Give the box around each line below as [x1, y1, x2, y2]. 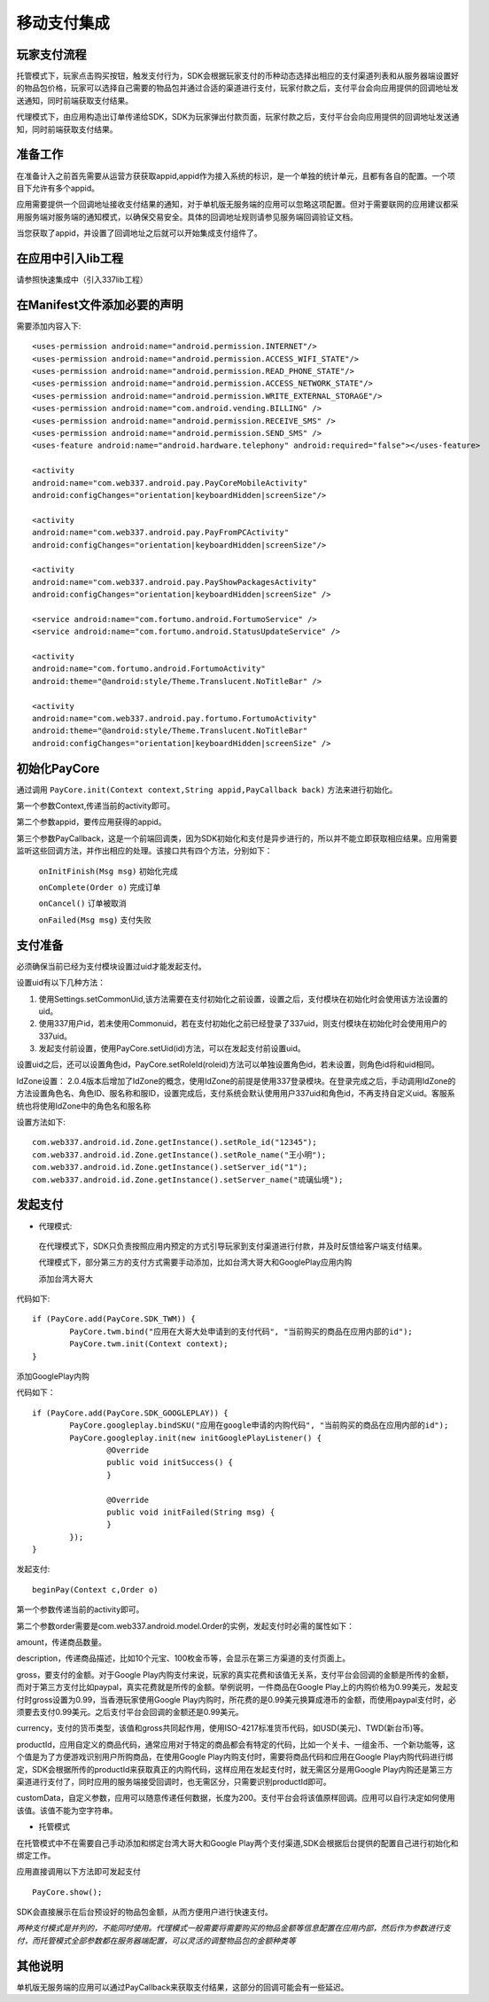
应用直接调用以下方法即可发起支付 [16, 1866, 141, 1877]
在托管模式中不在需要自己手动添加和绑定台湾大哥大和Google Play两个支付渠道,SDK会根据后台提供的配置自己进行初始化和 [16, 1837, 459, 1848]
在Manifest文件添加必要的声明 [16, 297, 183, 312]
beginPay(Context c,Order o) [32, 1585, 159, 1594]
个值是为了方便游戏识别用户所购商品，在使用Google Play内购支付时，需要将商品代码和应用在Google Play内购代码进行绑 [16, 1751, 454, 1763]
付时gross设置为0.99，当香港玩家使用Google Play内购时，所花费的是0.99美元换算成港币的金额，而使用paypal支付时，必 [16, 1694, 456, 1705]
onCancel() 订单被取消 [38, 898, 128, 908]
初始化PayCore [16, 760, 100, 775]
